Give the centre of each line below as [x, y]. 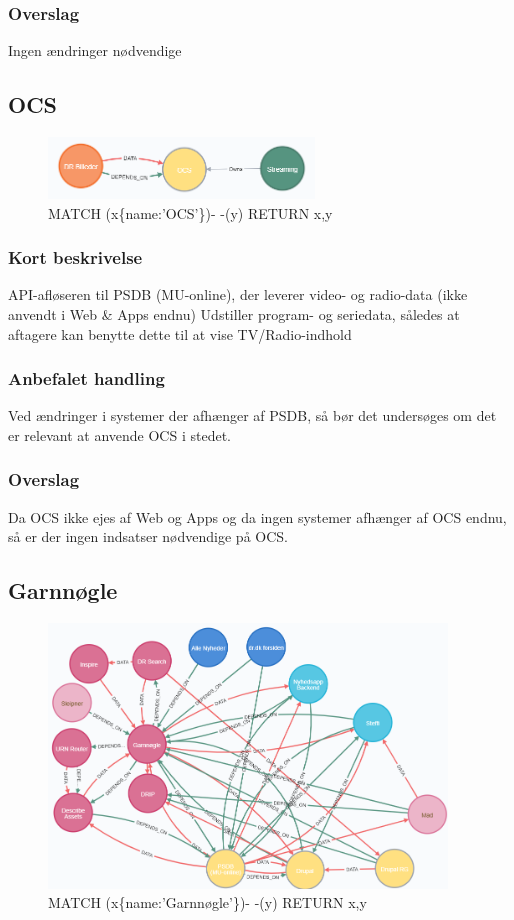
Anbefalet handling [86, 378]
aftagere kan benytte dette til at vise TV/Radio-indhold [180, 333]
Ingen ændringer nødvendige [95, 50]
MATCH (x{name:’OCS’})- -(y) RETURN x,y [190, 212]
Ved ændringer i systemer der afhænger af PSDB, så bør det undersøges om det [252, 415]
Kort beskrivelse [75, 257]
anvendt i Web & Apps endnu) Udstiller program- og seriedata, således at [234, 313]
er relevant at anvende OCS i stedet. [119, 434]
